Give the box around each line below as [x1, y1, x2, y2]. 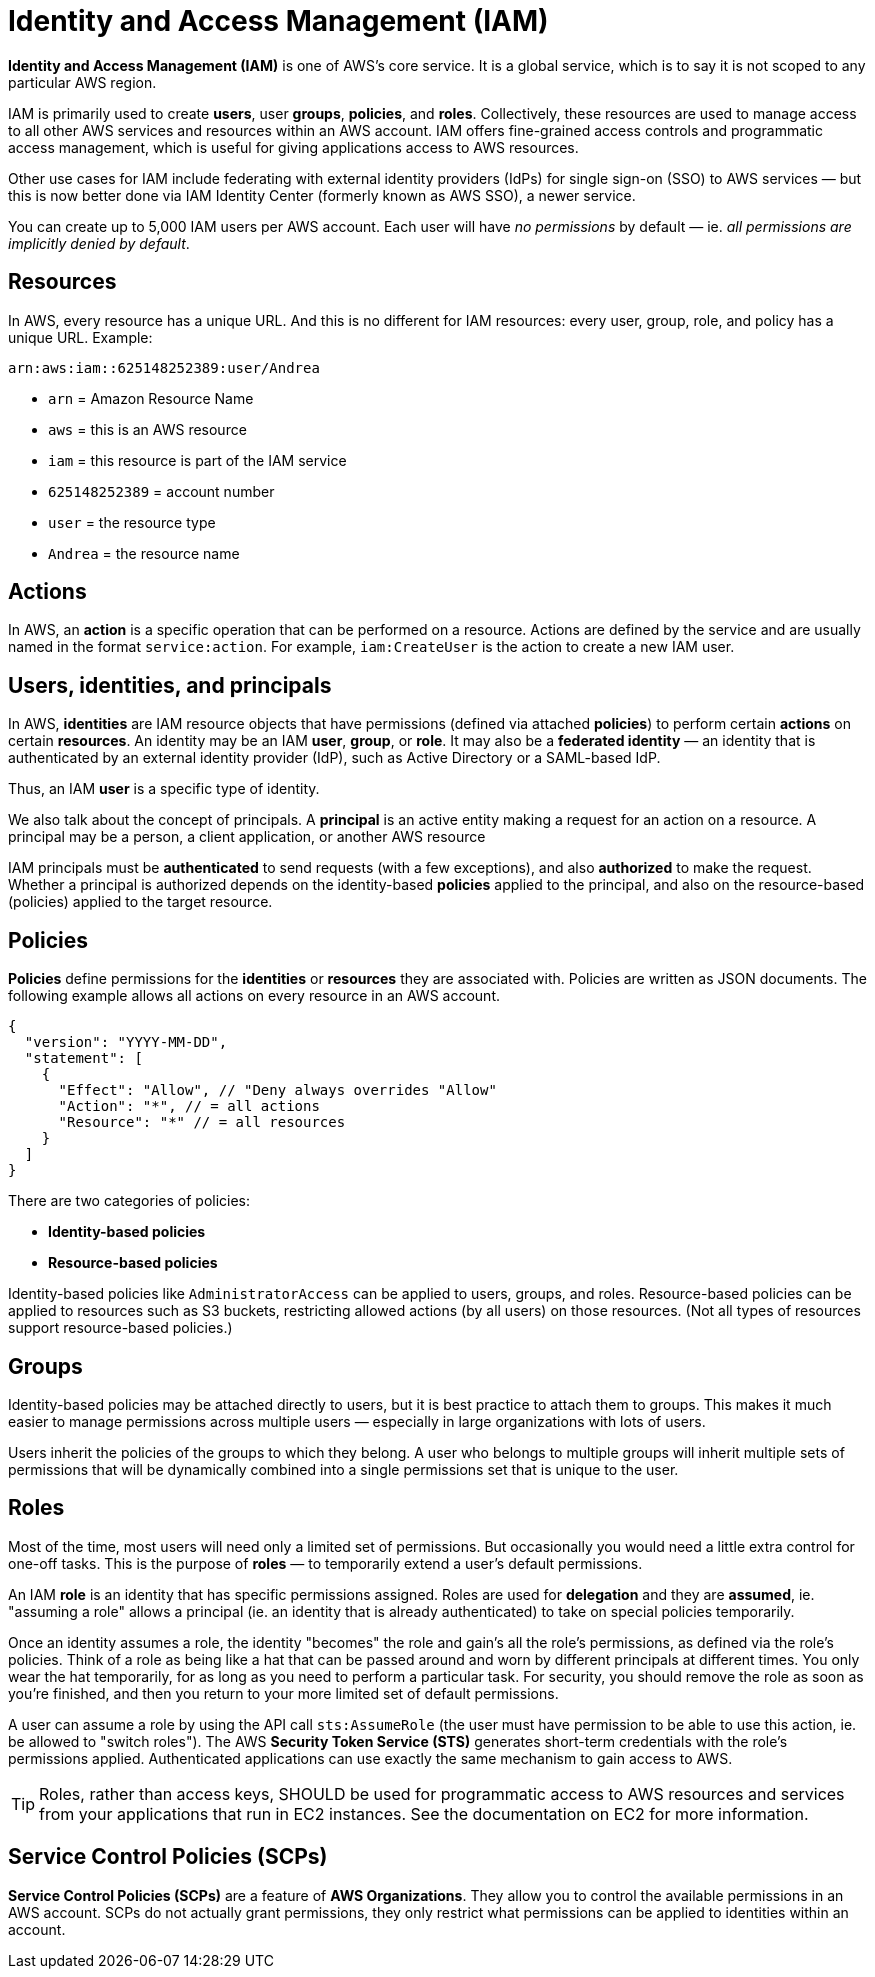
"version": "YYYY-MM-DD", [24, 1034, 228, 1051]
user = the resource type [48, 513, 216, 531]
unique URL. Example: [8, 328, 153, 346]
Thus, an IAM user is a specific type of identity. [8, 780, 320, 798]
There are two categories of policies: [8, 1192, 251, 1210]
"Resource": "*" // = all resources [58, 1114, 346, 1131]
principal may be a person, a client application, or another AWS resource [8, 828, 486, 846]
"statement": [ [24, 1050, 143, 1067]
